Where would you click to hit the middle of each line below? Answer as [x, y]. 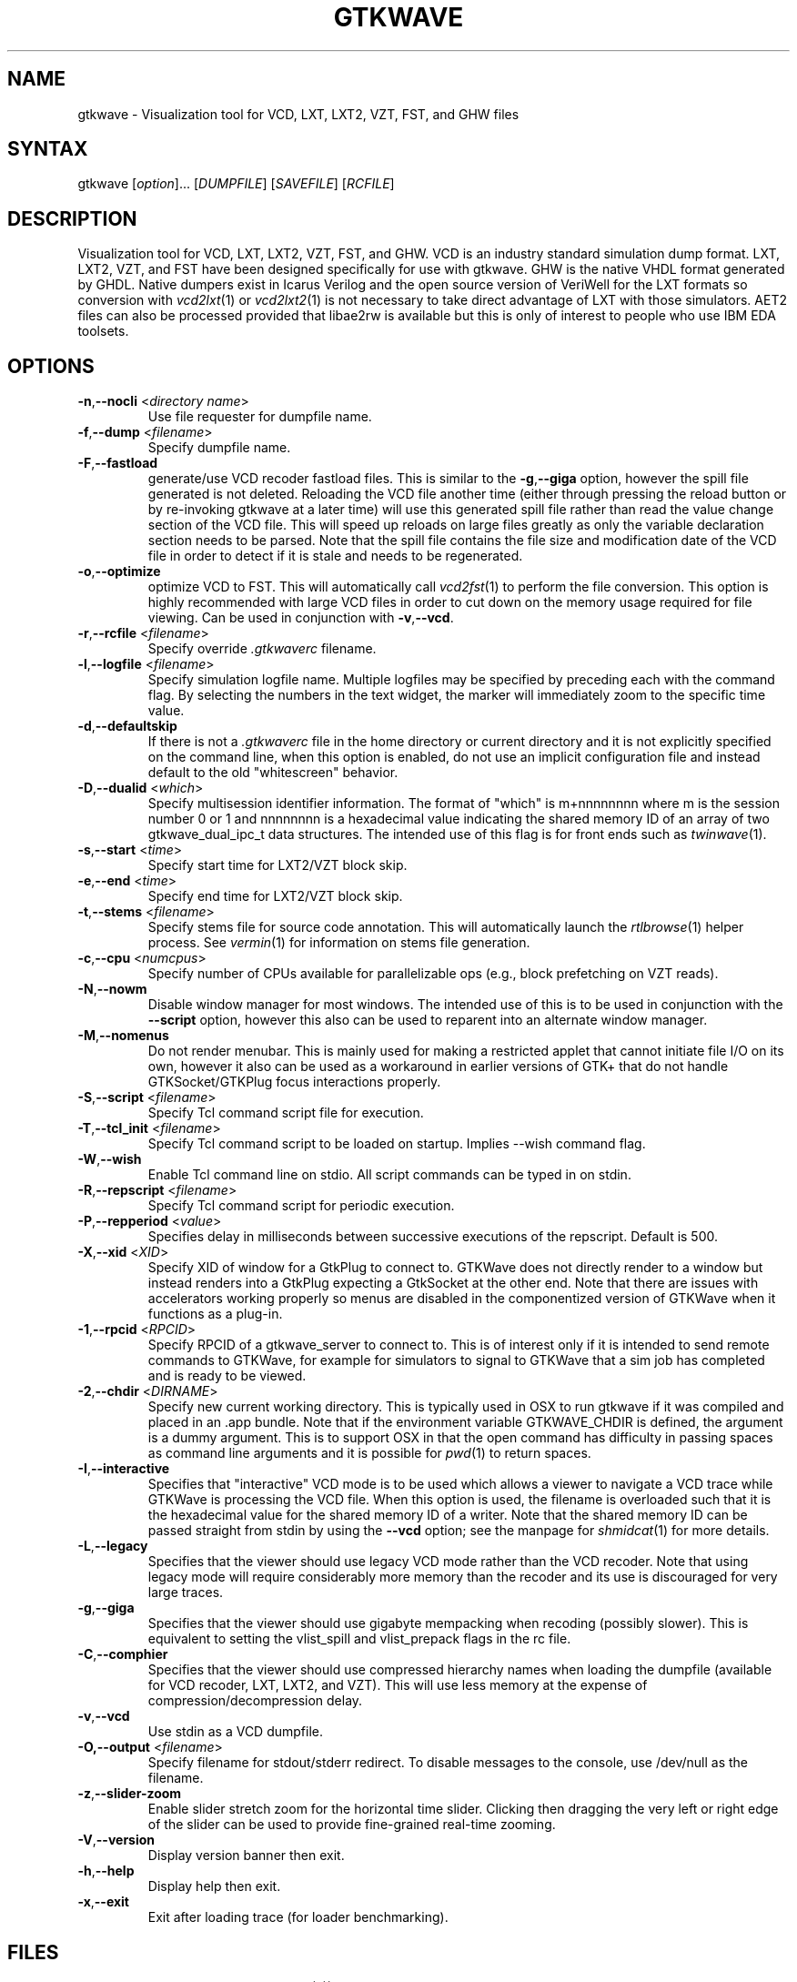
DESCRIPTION [72, 218]
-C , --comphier [123, 1654]
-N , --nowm [112, 989]
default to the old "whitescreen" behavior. [273, 773]
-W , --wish [110, 1159]
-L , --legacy [113, 1546]
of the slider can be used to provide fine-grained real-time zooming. [352, 1825]
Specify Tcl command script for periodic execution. [301, 1206]
